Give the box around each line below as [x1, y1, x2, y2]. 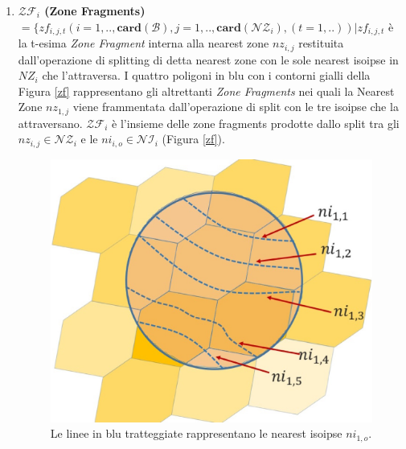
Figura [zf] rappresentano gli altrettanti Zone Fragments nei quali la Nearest [18, 82, 395, 99]
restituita [298, 35, 344, 51]
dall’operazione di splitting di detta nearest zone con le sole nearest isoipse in [18, 51, 399, 68]
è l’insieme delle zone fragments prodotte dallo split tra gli [112, 114, 400, 131]
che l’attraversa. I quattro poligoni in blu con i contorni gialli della [42, 67, 371, 84]
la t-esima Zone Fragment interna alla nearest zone [18, 35, 269, 51]
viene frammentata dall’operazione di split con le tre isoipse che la [72, 98, 399, 115]
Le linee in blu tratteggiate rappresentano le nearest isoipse [50, 425, 342, 442]
